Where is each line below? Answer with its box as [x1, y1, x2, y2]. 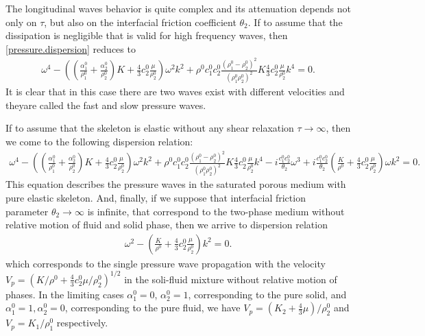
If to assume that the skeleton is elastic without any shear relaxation [5, 121, 294, 135]
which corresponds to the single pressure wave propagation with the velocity [5, 256, 326, 270]
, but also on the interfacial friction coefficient [44, 14, 236, 29]
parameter [5, 204, 49, 218]
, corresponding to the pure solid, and [188, 287, 347, 301]
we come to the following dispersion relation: [5, 134, 193, 148]
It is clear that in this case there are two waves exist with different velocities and [5, 84, 345, 99]
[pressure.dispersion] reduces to [5, 41, 136, 56]
